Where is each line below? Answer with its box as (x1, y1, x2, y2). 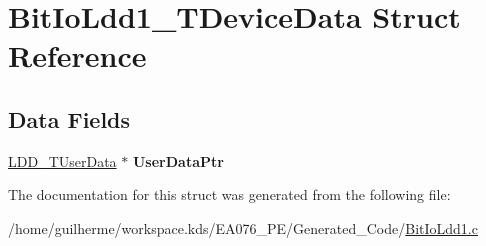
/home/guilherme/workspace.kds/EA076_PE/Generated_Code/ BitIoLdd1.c (8, 217, 478, 238)
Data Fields (8, 103, 131, 134)
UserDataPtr (132, 150, 224, 171)
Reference (8, 35, 147, 76)
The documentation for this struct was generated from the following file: (8, 184, 451, 205)
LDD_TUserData (8, 150, 117, 171)
